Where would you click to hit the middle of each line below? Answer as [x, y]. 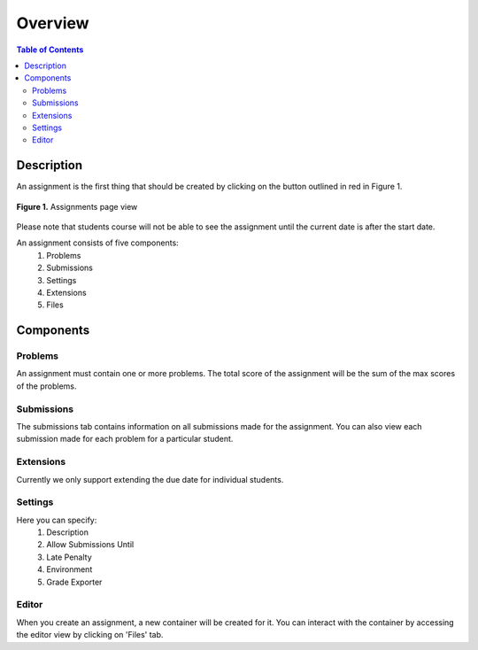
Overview [53, 23]
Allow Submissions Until [90, 545]
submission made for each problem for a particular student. [125, 439]
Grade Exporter [74, 582]
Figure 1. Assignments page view [77, 206]
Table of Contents [50, 50]
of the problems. [46, 386]
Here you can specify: [57, 520]
